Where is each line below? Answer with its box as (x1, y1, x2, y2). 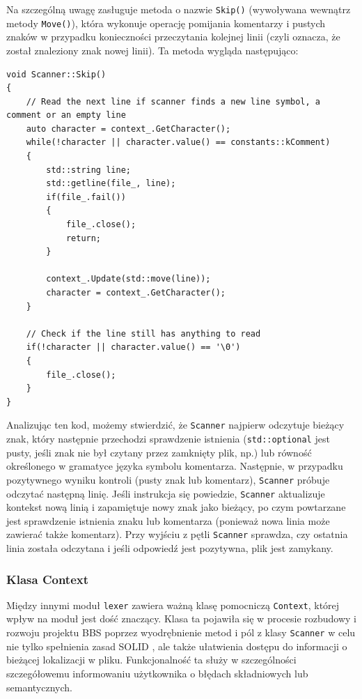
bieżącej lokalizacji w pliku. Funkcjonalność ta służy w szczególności (6, 652, 297, 667)
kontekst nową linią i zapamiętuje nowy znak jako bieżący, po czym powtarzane (6, 500, 346, 514)
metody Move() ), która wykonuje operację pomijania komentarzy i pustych (6, 15, 326, 30)
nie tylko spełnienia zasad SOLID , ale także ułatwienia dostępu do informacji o (6, 638, 347, 653)
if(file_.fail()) (46, 192, 126, 202)
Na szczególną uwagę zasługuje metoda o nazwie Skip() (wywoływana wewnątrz (6, 2, 351, 16)
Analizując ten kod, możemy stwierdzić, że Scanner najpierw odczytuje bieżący (6, 417, 345, 432)
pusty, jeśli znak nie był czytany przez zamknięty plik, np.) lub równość (6, 445, 312, 459)
